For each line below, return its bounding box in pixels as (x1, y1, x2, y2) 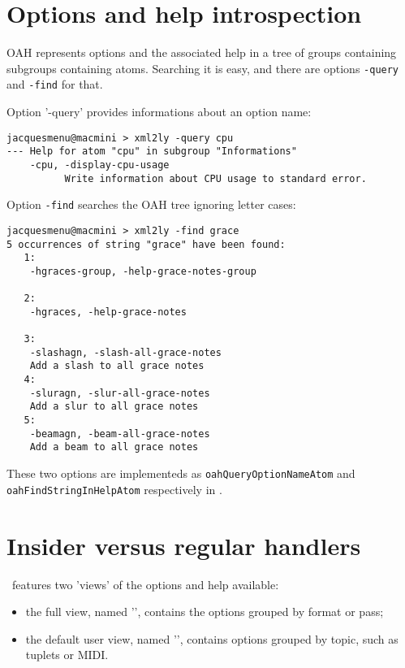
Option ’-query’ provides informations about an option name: (6, 103, 312, 120)
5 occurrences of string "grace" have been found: (6, 238, 286, 250)
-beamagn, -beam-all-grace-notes (29, 427, 210, 440)
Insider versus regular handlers (6, 528, 361, 562)
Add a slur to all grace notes (29, 401, 199, 413)
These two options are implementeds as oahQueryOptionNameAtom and (6, 465, 355, 482)
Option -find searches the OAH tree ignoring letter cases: (6, 196, 296, 213)
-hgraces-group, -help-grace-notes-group (29, 265, 256, 277)
